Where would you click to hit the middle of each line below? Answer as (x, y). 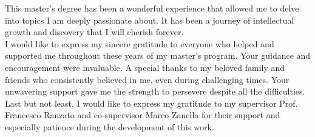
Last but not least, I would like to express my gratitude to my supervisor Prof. (151, 103)
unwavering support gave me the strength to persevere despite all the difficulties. (155, 91)
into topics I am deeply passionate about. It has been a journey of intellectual (150, 20)
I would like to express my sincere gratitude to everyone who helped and (140, 43)
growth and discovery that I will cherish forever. (94, 32)
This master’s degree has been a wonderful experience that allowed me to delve (152, 8)
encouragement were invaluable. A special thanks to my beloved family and (145, 67)
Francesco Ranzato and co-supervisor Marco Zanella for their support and (143, 115)
